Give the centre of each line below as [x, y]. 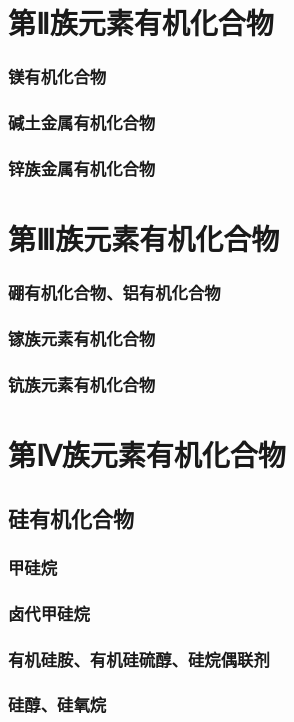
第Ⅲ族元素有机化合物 [144, 238]
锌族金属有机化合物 [82, 167]
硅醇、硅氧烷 [57, 704]
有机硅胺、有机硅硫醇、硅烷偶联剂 [139, 658]
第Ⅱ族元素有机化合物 [141, 22]
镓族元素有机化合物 [82, 338]
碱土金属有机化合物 [82, 122]
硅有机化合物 [71, 517]
